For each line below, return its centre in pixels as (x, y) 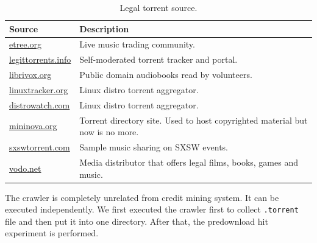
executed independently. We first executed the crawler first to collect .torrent (152, 209)
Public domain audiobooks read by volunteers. (166, 75)
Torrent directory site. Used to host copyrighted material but (194, 120)
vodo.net (25, 168)
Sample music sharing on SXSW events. (154, 147)
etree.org (25, 44)
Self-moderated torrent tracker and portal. (158, 59)
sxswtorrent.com (40, 147)
